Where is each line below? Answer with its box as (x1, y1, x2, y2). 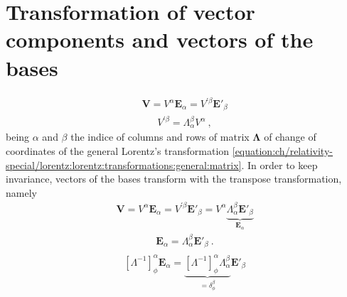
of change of (264, 129, 316, 144)
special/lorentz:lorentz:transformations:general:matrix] (6, 157, 242, 172)
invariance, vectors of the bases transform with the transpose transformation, (6, 171, 342, 186)
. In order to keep (241, 157, 318, 172)
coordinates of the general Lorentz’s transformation (6, 144, 230, 158)
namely (6, 185, 37, 200)
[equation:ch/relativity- (232, 144, 333, 158)
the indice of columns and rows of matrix (70, 129, 250, 144)
